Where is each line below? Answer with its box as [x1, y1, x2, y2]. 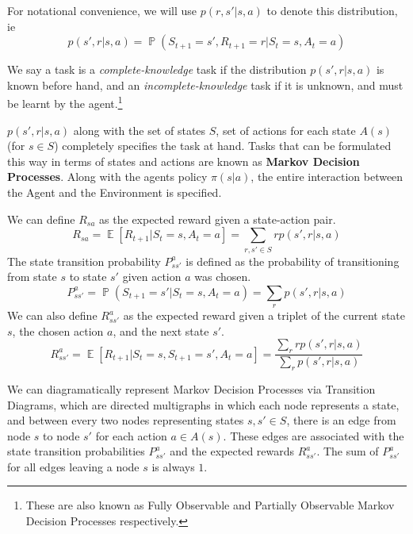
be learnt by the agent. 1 [7, 93, 123, 112]
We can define [7, 210, 75, 227]
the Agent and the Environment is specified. [7, 184, 222, 200]
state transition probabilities [7, 443, 145, 459]
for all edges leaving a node [7, 458, 140, 474]
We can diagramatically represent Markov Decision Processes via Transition [7, 380, 376, 397]
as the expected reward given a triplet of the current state [123, 307, 406, 324]
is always [151, 458, 195, 474]
